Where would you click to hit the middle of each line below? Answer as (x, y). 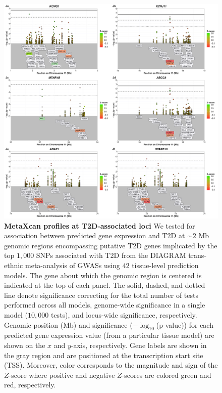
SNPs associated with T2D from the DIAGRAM (111, 255)
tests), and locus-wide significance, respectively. (124, 314)
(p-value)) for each (185, 324)
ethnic (14, 265)
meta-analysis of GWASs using (72, 265)
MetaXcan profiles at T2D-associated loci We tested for (100, 225)
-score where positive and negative (62, 375)
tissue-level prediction (165, 265)
